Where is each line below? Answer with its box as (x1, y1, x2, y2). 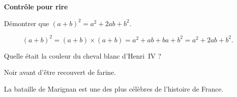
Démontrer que (4, 18, 49, 28)
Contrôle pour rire (4, 1, 68, 11)
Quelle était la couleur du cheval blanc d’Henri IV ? (4, 50, 161, 61)
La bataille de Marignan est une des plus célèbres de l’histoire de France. (4, 83, 224, 94)
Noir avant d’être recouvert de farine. (4, 67, 116, 77)
